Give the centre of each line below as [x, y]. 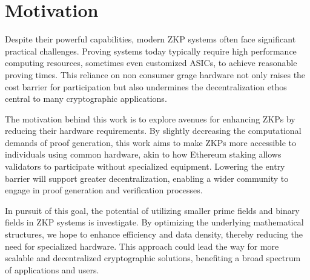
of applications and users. [52, 269]
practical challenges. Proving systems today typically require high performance [151, 51]
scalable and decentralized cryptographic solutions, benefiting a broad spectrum [153, 258]
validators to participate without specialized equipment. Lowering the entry [145, 166]
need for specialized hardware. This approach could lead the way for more [142, 246]
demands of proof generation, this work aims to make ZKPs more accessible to [151, 142]
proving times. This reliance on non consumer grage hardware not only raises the [155, 74]
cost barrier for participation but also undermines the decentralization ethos [146, 86]
